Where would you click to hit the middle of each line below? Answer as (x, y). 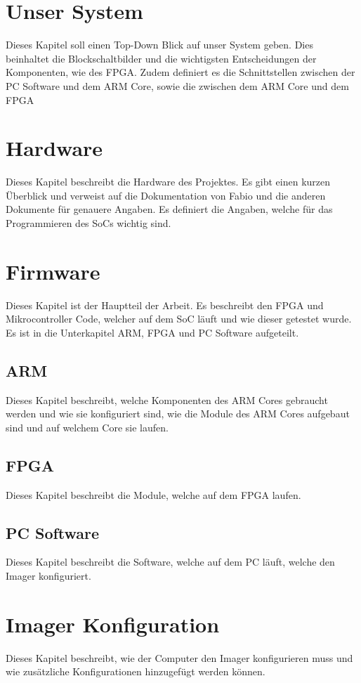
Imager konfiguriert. (48, 576)
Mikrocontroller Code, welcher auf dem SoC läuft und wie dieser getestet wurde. (179, 319)
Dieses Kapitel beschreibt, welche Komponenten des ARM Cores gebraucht (167, 399)
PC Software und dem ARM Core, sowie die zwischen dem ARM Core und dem (177, 85)
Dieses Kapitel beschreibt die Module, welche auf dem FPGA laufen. (153, 494)
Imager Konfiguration (113, 624)
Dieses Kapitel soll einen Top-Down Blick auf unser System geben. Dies (159, 45)
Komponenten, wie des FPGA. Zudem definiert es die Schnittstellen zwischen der (180, 72)
